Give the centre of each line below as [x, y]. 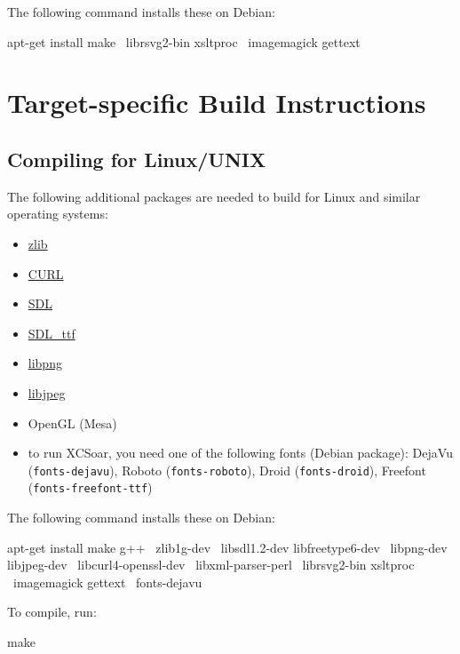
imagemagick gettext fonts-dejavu [107, 582]
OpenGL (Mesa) [72, 423]
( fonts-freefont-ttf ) [90, 487]
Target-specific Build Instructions [217, 103]
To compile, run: [52, 612]
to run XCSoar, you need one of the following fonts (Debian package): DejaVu [240, 453]
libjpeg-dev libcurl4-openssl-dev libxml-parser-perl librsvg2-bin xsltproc [211, 565]
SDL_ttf [52, 333]
